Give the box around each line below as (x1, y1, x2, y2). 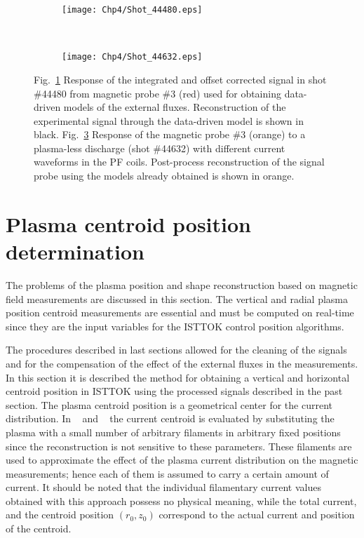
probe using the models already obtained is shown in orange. (34, 168, 295, 183)
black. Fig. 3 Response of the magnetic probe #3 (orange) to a (34, 127, 306, 142)
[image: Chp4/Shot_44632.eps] (62, 52, 203, 62)
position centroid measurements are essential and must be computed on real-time (6, 305, 354, 320)
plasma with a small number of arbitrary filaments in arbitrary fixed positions (6, 424, 341, 439)
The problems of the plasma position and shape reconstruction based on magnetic (6, 277, 358, 292)
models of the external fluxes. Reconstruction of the (63, 100, 286, 114)
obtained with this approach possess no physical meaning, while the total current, (6, 493, 357, 508)
